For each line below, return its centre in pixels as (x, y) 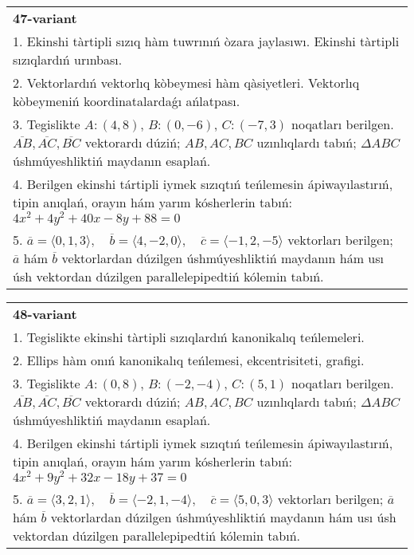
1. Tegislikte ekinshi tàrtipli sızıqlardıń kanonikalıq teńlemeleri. (189, 337)
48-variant (45, 313)
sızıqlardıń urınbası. (68, 59)
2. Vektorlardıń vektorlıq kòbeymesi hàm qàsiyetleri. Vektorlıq (186, 83)
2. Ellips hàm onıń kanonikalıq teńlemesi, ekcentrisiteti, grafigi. (189, 360)
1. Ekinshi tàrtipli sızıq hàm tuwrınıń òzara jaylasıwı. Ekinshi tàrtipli (206, 41)
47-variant (45, 18)
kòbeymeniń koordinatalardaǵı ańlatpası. (127, 101)
